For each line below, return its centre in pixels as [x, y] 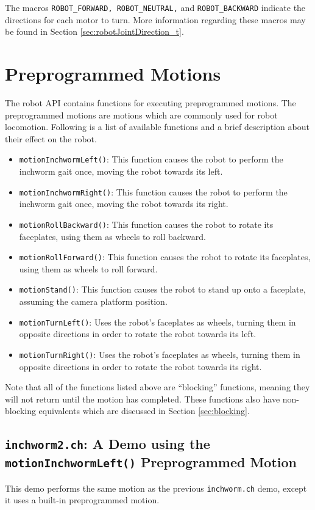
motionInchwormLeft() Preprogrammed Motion [151, 462]
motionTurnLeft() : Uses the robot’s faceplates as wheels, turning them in [157, 322]
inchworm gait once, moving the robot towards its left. [121, 171]
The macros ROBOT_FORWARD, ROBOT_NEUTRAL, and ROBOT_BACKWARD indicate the [155, 7]
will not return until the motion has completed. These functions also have [143, 399]
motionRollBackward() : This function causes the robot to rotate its [146, 224]
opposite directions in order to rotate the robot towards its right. [140, 366]
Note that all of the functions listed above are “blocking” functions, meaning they [157, 387]
